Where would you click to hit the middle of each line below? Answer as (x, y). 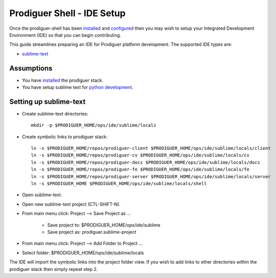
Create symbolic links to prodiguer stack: (65, 137)
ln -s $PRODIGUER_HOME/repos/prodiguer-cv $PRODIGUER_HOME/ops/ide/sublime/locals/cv (140, 155)
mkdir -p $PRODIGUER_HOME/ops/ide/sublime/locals (94, 125)
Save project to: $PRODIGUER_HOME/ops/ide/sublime (104, 225)
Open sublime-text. (42, 195)
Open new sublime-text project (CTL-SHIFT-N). (71, 204)
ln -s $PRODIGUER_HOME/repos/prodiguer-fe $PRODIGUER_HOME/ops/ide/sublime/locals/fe (140, 170)
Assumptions (31, 68)
